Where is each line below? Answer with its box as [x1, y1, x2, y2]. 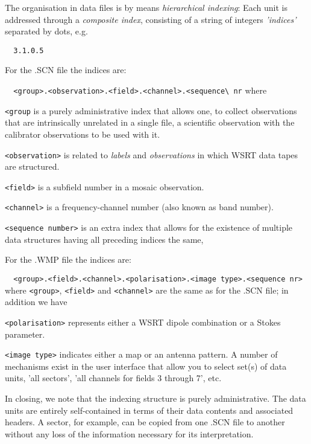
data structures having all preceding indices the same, [5, 233, 204, 245]
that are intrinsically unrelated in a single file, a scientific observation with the [5, 116, 295, 129]
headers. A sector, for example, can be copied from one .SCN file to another [5, 416, 285, 428]
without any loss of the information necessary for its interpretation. [5, 427, 254, 440]
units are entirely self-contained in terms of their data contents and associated [5, 404, 294, 416]
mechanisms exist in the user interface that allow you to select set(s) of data [5, 359, 287, 372]
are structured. [5, 160, 60, 173]
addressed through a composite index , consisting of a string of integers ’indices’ [5, 13, 297, 25]
